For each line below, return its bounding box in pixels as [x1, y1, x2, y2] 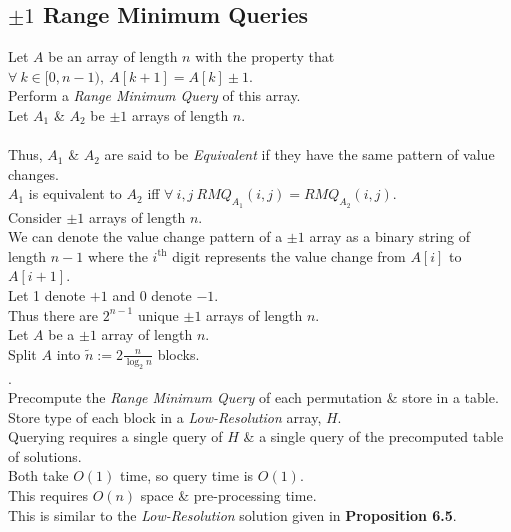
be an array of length [48, 46, 178, 67]
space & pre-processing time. [140, 485, 317, 506]
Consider [8, 206, 62, 227]
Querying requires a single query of [8, 426, 223, 447]
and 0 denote [112, 284, 192, 305]
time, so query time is [119, 465, 254, 486]
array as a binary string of [309, 226, 470, 247]
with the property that [195, 46, 335, 67]
